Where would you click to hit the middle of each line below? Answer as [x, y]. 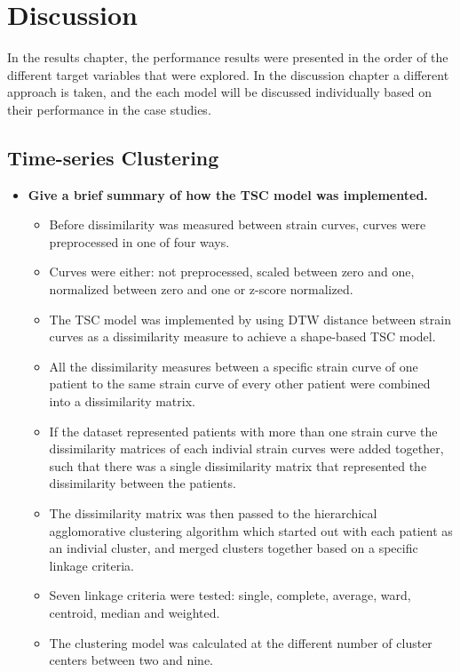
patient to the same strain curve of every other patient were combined [240, 384]
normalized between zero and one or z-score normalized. [201, 289]
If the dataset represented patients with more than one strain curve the [243, 431]
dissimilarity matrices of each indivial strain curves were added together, [246, 448]
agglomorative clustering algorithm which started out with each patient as [251, 530]
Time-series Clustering [113, 157]
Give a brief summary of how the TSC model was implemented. [228, 194]
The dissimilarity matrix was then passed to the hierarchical [213, 513]
